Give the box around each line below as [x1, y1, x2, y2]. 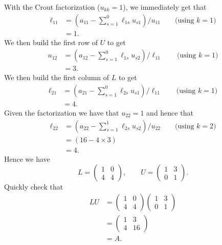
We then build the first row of [4, 36, 98, 47]
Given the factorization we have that [4, 107, 119, 118]
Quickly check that [4, 181, 63, 192]
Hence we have [4, 153, 50, 164]
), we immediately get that [123, 2, 207, 12]
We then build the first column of [4, 72, 109, 83]
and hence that [146, 107, 193, 118]
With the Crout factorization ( [4, 2, 100, 12]
